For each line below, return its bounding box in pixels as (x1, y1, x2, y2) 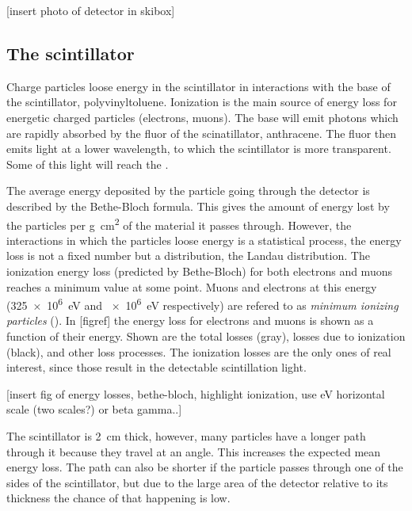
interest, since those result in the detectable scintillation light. (6, 359, 307, 376)
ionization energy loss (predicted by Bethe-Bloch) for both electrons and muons (6, 262, 392, 279)
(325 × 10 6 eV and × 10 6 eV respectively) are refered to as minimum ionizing (6, 295, 399, 313)
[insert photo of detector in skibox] (6, 2, 175, 18)
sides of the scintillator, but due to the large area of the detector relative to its (6, 474, 388, 490)
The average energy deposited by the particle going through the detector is (6, 182, 370, 199)
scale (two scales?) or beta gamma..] (6, 401, 182, 418)
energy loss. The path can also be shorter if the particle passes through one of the (6, 459, 403, 475)
